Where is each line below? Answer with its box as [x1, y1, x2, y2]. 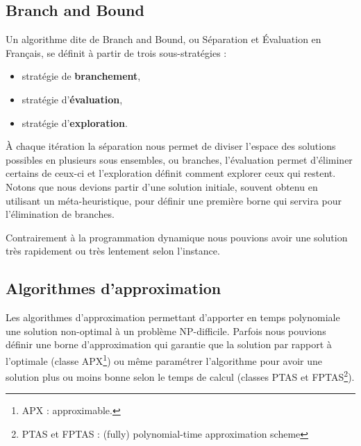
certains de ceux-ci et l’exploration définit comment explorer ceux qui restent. [6, 166, 336, 180]
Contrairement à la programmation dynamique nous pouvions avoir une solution [6, 230, 348, 244]
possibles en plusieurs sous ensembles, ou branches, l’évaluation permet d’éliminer [6, 152, 353, 166]
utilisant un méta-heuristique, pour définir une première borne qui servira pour [6, 193, 342, 207]
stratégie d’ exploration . [22, 115, 128, 130]
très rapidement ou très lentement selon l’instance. [6, 243, 220, 258]
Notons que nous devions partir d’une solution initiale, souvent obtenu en [6, 179, 318, 194]
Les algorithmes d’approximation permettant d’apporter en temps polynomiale [6, 310, 340, 325]
